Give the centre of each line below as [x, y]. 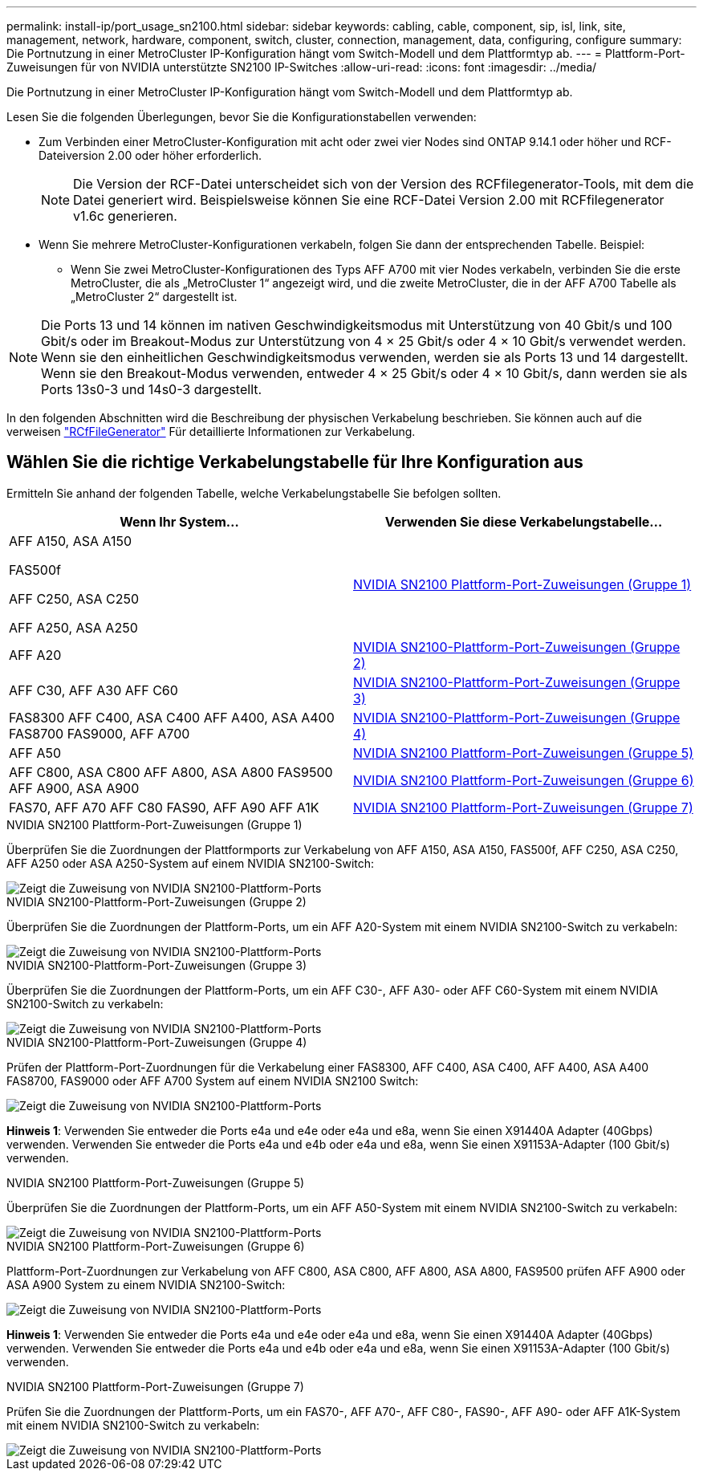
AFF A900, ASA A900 [74, 788]
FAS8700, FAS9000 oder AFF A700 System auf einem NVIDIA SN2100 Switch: [213, 1080]
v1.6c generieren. [125, 216]
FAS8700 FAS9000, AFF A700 [100, 733]
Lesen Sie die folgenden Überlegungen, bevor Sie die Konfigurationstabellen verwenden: [242, 117]
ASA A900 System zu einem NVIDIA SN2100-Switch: [146, 1284]
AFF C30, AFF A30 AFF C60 [93, 690]
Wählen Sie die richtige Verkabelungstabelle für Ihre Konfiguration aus [295, 462]
